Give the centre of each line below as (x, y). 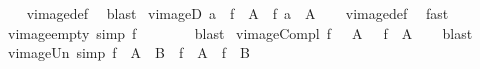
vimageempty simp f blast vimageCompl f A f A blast (240, 32)
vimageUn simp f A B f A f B (128, 52)
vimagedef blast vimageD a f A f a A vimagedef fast (237, 13)
